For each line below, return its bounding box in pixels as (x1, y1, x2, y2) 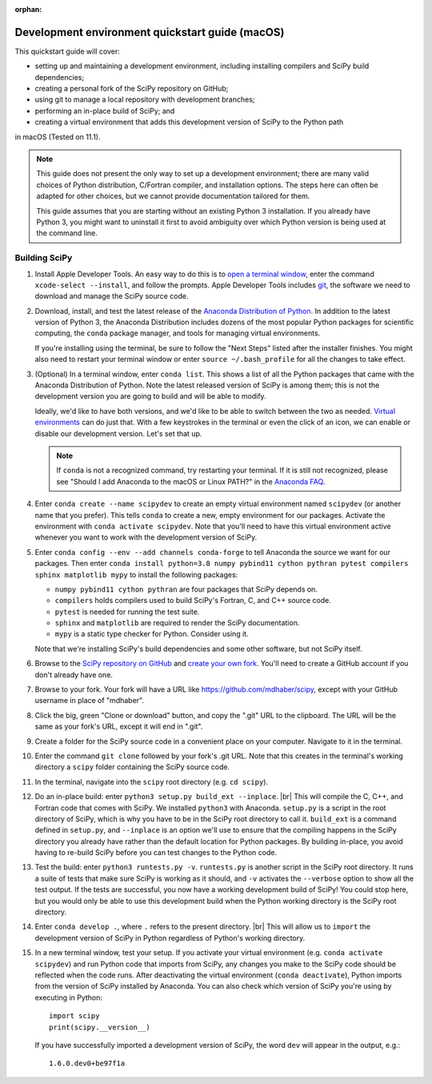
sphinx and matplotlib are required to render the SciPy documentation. (54, 618, 300, 628)
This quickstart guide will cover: (14, 46, 120, 56)
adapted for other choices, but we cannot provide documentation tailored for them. (36, 191, 310, 201)
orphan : (14, 5, 42, 14)
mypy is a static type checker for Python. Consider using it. (54, 629, 249, 639)
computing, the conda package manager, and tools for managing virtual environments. (34, 328, 321, 338)
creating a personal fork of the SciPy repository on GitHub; (34, 84, 229, 94)
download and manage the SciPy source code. (34, 291, 189, 301)
